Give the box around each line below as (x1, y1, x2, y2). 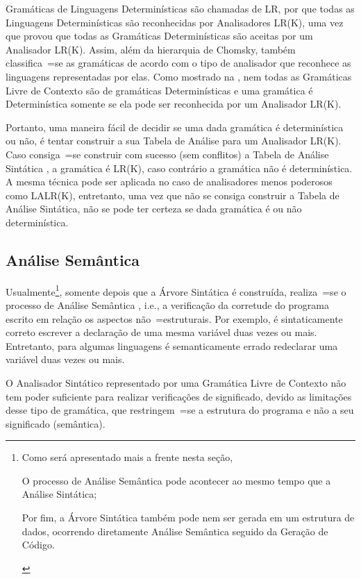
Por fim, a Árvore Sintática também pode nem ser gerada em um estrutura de (22, 510, 355, 525)
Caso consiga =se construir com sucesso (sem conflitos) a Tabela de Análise (6, 146, 329, 161)
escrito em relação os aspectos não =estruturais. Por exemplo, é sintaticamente (6, 311, 343, 326)
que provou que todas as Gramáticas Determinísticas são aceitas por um (6, 28, 313, 43)
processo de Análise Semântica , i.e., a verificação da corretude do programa (6, 297, 329, 312)
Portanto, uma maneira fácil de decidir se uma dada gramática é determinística (6, 119, 344, 134)
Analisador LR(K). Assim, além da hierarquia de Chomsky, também (6, 42, 296, 56)
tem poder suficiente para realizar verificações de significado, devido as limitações (6, 389, 352, 403)
